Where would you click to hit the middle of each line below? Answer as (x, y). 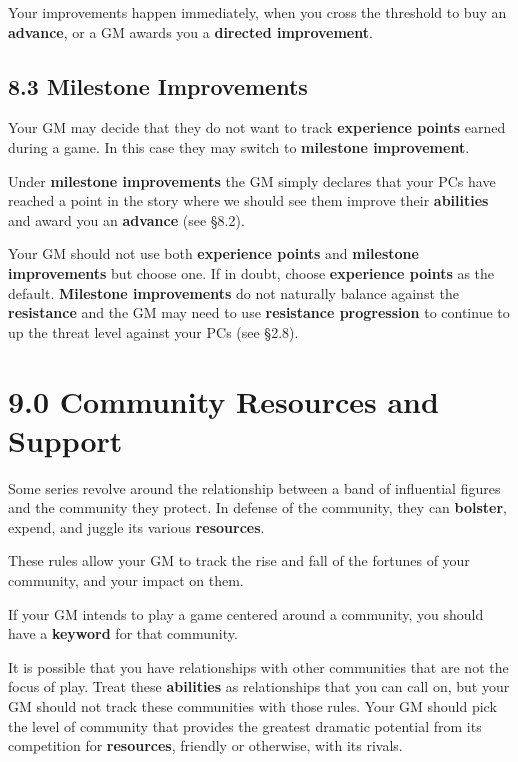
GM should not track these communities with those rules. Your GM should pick (252, 705)
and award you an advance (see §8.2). (126, 219)
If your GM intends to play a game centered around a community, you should (246, 613)
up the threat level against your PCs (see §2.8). (153, 331)
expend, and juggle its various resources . (136, 526)
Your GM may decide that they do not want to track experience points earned (257, 127)
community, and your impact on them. (126, 580)
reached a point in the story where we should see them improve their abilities (248, 200)
